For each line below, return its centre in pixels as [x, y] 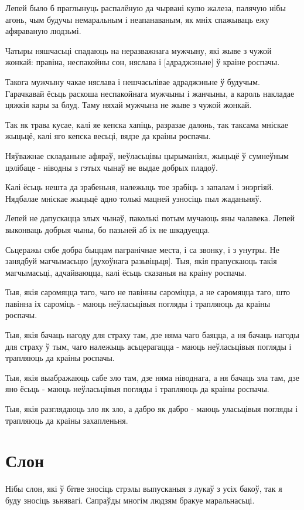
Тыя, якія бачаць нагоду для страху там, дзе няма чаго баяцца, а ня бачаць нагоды [152, 335]
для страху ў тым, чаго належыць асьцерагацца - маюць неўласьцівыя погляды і [148, 346]
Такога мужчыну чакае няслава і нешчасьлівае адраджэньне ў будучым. [133, 81]
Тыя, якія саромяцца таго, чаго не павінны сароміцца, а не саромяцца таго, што [148, 292]
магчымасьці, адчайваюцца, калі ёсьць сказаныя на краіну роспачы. [126, 272]
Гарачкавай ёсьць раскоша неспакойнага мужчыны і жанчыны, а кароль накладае [150, 93]
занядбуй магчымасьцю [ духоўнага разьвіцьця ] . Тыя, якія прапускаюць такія [141, 261]
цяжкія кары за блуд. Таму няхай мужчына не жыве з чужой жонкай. [129, 105]
